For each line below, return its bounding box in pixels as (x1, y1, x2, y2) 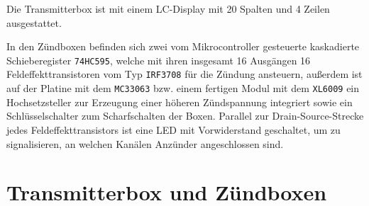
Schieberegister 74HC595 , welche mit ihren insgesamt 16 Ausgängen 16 (6, 52, 311, 67)
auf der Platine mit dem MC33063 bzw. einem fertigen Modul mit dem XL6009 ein (6, 81, 360, 96)
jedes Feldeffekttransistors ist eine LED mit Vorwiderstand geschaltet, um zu (6, 122, 341, 137)
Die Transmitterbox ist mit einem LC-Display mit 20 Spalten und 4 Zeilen (6, 1, 330, 16)
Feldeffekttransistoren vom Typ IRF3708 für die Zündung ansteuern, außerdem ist (6, 67, 363, 81)
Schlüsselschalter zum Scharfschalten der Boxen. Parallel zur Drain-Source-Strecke (6, 108, 364, 123)
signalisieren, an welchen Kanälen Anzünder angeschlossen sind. (6, 136, 284, 151)
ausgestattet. (6, 15, 62, 30)
